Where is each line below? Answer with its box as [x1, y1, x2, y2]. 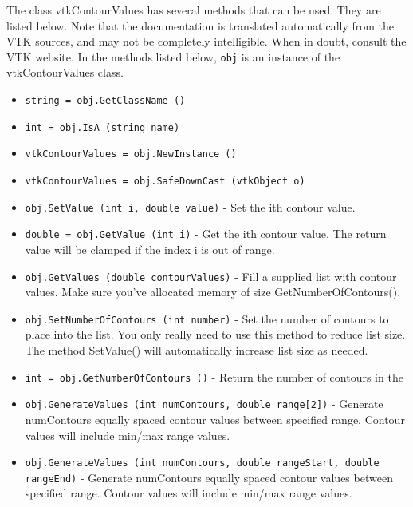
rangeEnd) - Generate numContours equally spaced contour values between [25, 469, 393, 485]
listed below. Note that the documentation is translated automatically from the [6, 17, 395, 34]
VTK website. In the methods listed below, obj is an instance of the [6, 48, 340, 65]
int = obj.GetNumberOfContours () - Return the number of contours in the [25, 368, 403, 385]
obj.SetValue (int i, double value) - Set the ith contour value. [25, 198, 356, 215]
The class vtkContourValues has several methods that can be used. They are [6, 2, 381, 18]
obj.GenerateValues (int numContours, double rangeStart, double [25, 457, 380, 469]
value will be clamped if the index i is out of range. [25, 240, 275, 257]
